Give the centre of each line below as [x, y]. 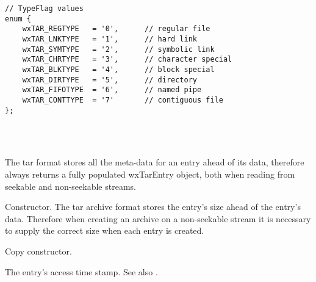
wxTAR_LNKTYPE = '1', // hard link [110, 39]
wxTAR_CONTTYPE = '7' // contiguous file [123, 100]
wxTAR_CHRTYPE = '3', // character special [127, 60]
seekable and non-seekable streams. [70, 186]
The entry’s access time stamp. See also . [81, 271]
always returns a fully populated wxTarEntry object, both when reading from [150, 174]
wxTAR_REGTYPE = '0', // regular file [116, 29]
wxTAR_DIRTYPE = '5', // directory [110, 80]
